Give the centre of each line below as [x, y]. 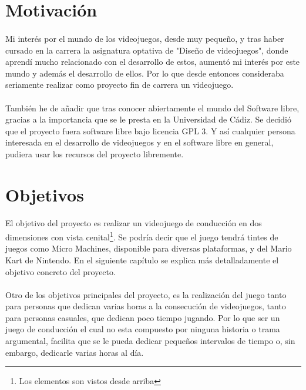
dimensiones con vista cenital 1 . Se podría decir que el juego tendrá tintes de [142, 236]
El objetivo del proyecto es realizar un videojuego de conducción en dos [134, 223]
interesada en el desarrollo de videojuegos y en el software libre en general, [139, 142]
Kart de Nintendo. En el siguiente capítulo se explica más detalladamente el [142, 260]
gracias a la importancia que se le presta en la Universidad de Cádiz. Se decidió [148, 119]
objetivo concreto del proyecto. [60, 271]
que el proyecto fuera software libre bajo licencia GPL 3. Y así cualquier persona [150, 130]
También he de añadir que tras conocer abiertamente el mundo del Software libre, [152, 108]
